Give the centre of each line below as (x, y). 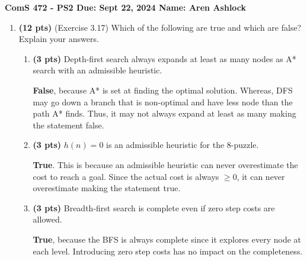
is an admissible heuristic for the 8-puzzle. (183, 145)
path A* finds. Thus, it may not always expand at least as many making (164, 113)
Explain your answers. (59, 39)
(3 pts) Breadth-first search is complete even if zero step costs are (154, 207)
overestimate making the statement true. (107, 188)
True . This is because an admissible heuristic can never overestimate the (165, 164)
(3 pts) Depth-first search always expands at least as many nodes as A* (164, 58)
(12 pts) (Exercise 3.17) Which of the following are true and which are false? (160, 27)
